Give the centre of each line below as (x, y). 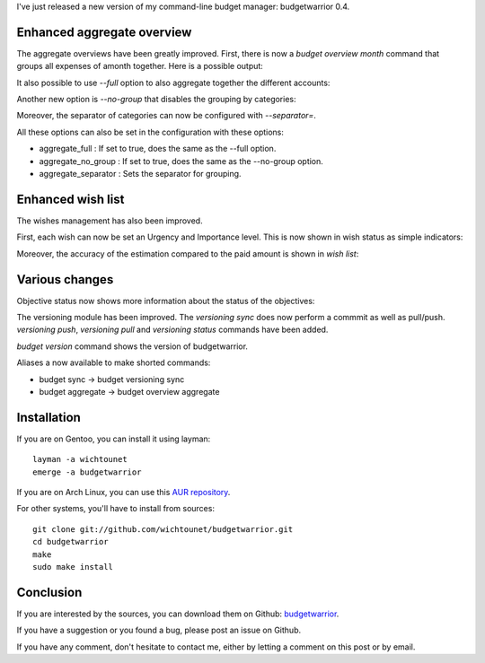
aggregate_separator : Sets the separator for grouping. (140, 174)
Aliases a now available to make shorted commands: (114, 362)
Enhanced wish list (71, 199)
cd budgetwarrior (71, 542)
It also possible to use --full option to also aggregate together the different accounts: (173, 83)
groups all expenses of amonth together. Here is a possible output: (140, 66)
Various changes (65, 279)
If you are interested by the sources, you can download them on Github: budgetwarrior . (178, 614)
